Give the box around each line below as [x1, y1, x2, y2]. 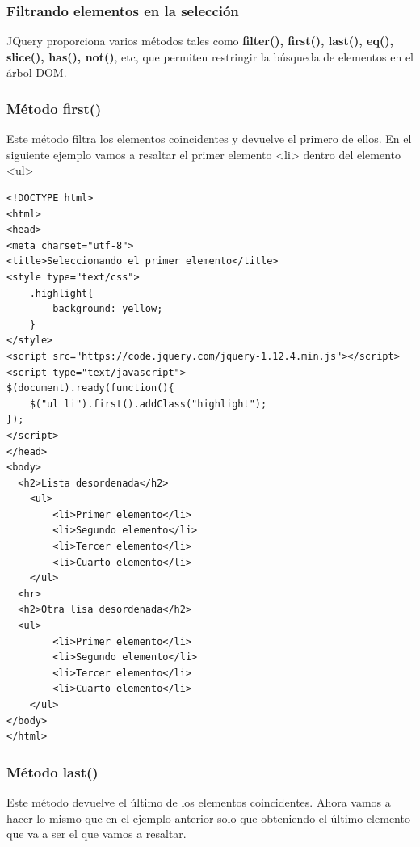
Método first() [6, 98, 102, 118]
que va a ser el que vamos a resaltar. [6, 825, 187, 842]
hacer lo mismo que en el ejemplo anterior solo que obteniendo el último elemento [6, 809, 410, 826]
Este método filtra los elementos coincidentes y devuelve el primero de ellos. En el [6, 130, 412, 147]
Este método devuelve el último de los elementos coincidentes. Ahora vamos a [6, 794, 391, 810]
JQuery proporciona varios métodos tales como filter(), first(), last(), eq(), [6, 32, 393, 49]
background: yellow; [52, 303, 163, 315]
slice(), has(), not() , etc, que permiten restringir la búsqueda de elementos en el [6, 48, 414, 65]
